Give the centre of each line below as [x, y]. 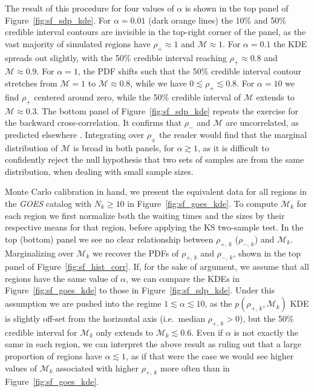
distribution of [31, 147]
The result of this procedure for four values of [90, 8]
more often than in [195, 367]
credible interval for [41, 332]
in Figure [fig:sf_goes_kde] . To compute [203, 203]
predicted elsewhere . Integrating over [75, 134]
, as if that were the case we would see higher [210, 356]
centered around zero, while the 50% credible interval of [137, 96]
